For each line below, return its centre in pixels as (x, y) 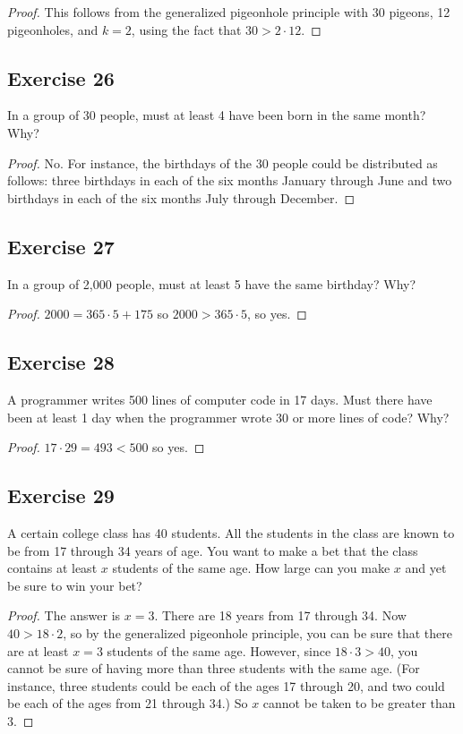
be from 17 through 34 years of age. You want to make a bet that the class (213, 550)
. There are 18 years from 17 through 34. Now (280, 615)
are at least (38, 650)
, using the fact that (186, 29)
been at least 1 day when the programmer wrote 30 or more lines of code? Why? (228, 417)
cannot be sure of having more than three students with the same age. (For (214, 668)
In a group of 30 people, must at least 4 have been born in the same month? (217, 115)
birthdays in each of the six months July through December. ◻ (181, 197)
